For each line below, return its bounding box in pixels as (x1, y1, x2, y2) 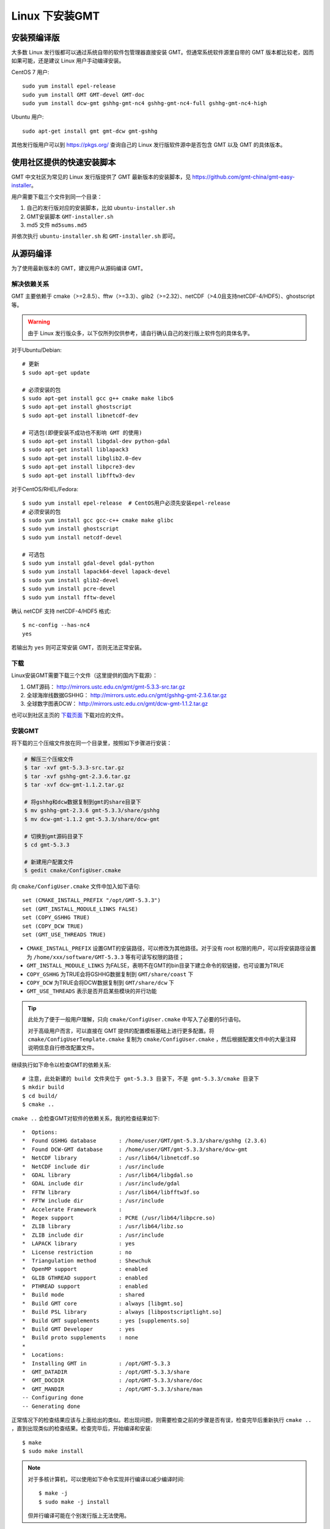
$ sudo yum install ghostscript (22, 525, 119, 532)
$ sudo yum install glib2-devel (22, 577, 119, 583)
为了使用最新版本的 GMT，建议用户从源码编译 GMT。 (11, 265, 147, 272)
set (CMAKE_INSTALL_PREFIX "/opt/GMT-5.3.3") (22, 897, 161, 904)
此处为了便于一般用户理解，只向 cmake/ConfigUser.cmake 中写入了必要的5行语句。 (28, 1016, 244, 1023)
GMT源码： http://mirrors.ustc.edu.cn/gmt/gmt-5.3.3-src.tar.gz (26, 683, 186, 690)
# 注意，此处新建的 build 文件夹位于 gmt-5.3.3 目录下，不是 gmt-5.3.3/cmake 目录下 (22, 1075, 259, 1083)
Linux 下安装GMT (11, 9, 100, 23)
